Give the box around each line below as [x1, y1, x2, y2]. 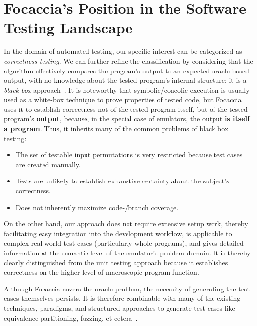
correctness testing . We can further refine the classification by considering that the [4, 55, 253, 66]
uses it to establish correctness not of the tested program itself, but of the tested [4, 104, 248, 114]
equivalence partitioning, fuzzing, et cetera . [4, 312, 138, 323]
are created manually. [15, 159, 81, 169]
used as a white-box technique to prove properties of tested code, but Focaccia [4, 94, 242, 105]
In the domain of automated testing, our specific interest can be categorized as [4, 46, 242, 56]
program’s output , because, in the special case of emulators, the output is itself [4, 113, 250, 124]
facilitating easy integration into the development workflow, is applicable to [4, 228, 232, 238]
